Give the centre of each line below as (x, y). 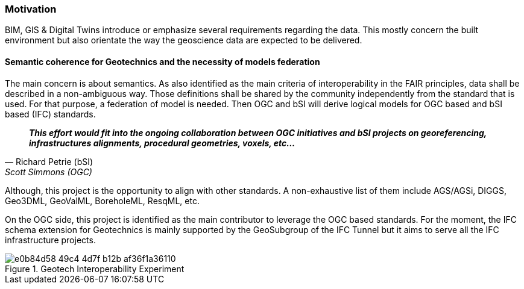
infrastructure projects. (50, 240)
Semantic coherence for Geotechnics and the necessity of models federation (163, 61)
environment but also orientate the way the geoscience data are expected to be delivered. (184, 40)
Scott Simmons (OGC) (49, 172)
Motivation (31, 9)
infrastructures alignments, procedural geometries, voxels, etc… (162, 143)
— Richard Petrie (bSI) (49, 161)
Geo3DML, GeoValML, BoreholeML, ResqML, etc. (102, 200)
